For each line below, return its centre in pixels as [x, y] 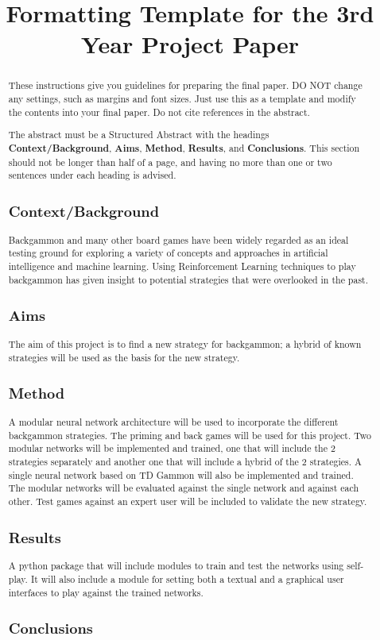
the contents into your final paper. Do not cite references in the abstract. [159, 112]
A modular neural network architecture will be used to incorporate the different [173, 422]
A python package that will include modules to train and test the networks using [176, 566]
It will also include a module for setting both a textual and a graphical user [187, 579]
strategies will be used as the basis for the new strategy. [124, 357]
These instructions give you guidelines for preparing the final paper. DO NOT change [185, 85]
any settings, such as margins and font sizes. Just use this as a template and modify [182, 99]
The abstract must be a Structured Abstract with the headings [139, 135]
